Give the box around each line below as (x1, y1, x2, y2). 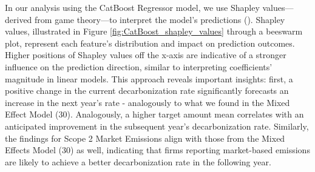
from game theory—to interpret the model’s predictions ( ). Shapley (35, 13, 285, 25)
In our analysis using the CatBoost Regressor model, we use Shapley (5, 1, 260, 13)
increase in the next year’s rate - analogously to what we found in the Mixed (5, 96, 290, 108)
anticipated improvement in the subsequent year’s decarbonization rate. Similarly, (5, 119, 309, 132)
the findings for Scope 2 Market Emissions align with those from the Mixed (5, 131, 285, 144)
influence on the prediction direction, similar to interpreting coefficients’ (5, 60, 273, 73)
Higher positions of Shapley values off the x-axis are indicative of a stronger (5, 48, 286, 61)
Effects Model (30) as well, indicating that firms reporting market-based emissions (5, 144, 310, 156)
